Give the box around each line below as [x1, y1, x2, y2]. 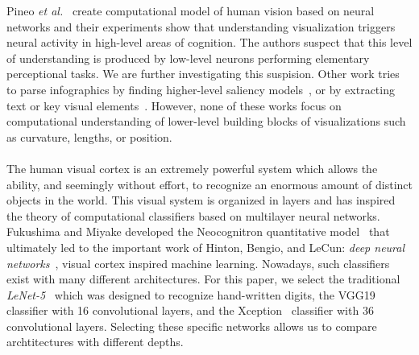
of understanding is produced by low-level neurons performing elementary [6, 49, 370, 66]
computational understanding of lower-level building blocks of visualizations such [6, 113, 406, 130]
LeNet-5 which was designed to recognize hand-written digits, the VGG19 [6, 286, 375, 303]
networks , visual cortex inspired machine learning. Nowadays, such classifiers [6, 254, 390, 271]
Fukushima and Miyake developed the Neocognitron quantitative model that [6, 223, 390, 240]
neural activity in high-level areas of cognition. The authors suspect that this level [6, 34, 413, 51]
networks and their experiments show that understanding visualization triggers [6, 18, 396, 35]
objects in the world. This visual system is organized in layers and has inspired [6, 192, 396, 208]
